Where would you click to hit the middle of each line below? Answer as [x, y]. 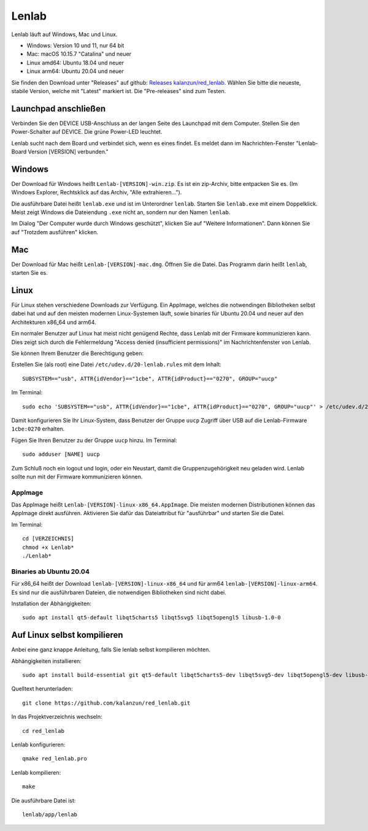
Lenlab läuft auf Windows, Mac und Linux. [64, 34]
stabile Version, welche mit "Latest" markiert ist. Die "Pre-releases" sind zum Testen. [119, 91]
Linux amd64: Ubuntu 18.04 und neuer [75, 63]
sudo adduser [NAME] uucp [61, 454]
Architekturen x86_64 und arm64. [54, 322]
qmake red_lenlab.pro [55, 759]
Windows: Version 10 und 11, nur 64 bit [75, 45]
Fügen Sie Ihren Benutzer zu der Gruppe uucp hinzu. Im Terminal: [94, 440]
